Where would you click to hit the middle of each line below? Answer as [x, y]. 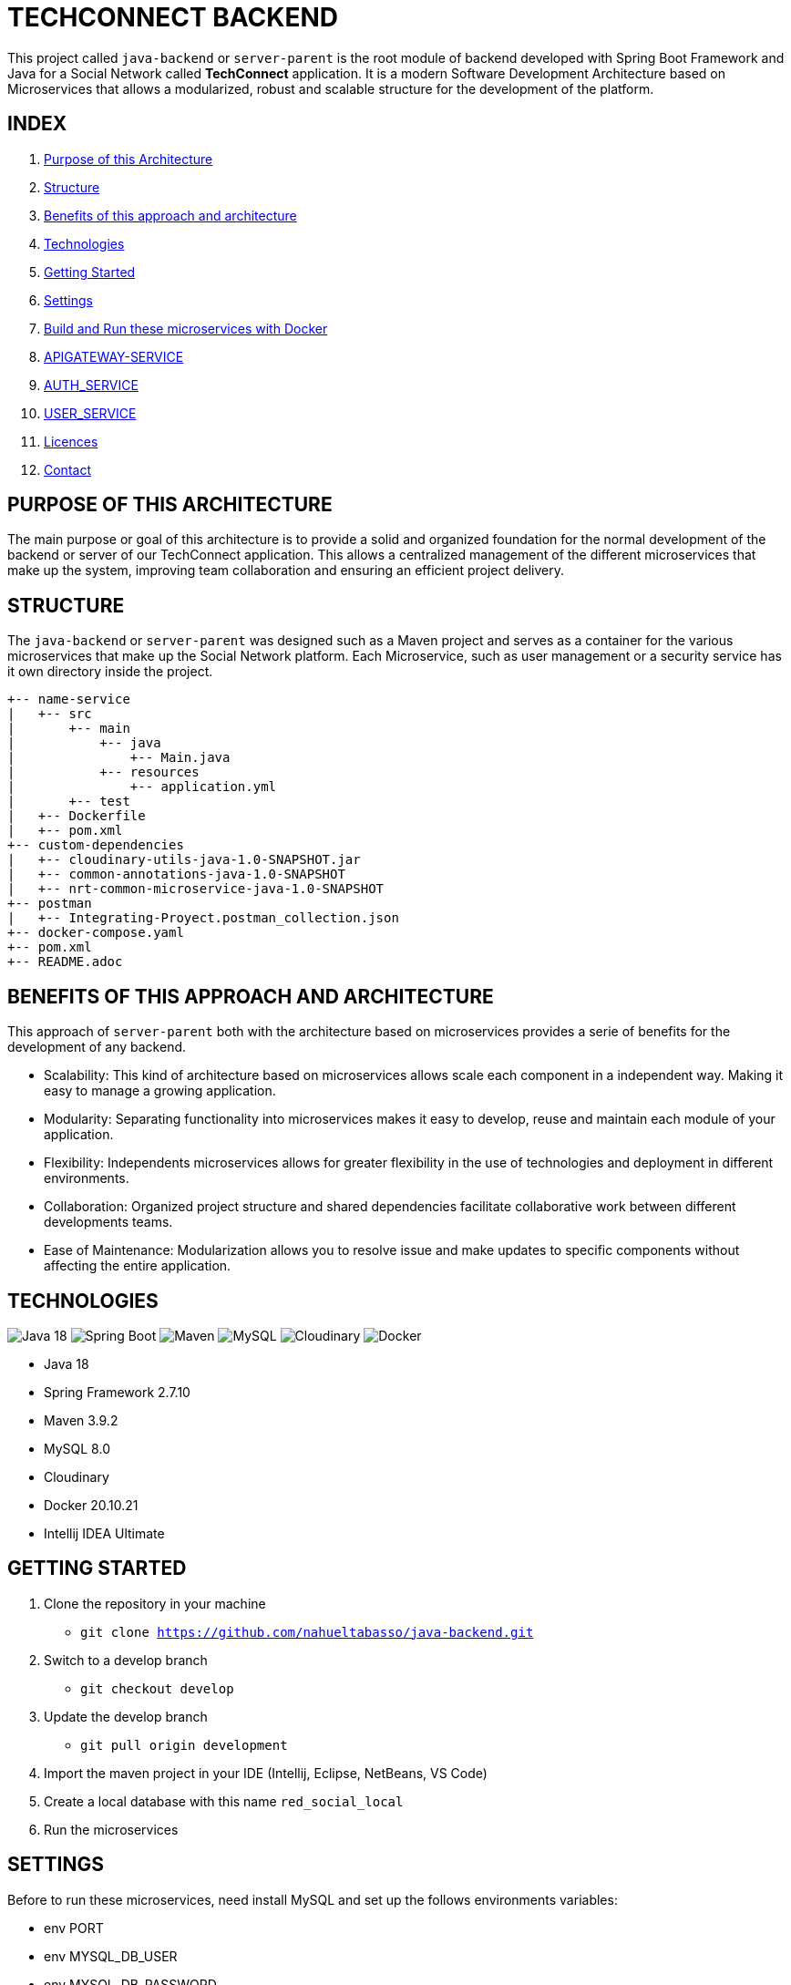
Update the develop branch [126, 1716]
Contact [67, 469]
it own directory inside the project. [110, 672]
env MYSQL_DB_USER [111, 1956]
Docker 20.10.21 [91, 1505]
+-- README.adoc [65, 962]
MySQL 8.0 [77, 1448]
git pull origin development [184, 1745]
